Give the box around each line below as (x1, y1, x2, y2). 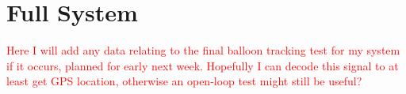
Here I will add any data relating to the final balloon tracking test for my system (6, 42, 400, 58)
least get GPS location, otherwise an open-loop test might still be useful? (6, 73, 362, 89)
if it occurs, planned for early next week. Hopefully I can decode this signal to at (6, 57, 399, 73)
